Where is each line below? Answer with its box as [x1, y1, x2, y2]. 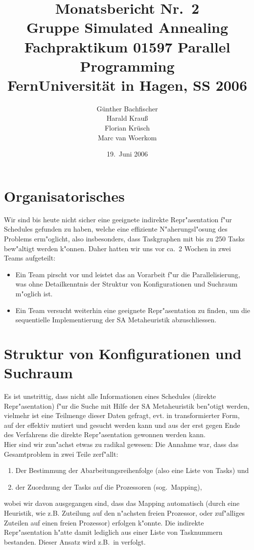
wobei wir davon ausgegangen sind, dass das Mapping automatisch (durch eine [4, 498, 240, 508]
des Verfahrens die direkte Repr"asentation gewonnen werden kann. [4, 429, 206, 440]
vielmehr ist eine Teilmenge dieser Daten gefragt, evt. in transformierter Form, [4, 410, 240, 420]
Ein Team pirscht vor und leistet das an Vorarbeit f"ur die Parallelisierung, [15, 269, 240, 279]
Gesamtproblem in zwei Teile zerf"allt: [4, 448, 118, 459]
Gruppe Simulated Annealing [26, 17, 229, 37]
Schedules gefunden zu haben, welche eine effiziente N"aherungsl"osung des [4, 224, 228, 234]
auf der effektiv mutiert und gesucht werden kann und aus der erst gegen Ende [4, 419, 240, 430]
